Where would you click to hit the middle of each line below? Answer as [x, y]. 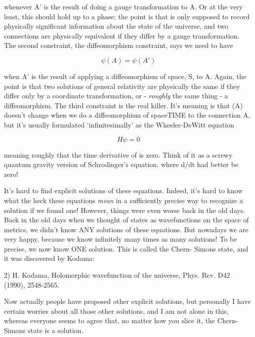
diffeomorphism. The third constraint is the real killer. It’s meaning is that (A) [124, 105]
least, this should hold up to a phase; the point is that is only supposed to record [127, 16]
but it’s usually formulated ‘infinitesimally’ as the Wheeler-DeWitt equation [119, 124]
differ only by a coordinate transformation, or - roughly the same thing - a [116, 96]
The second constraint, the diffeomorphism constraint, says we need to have [119, 45]
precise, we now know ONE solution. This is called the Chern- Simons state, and [126, 248]
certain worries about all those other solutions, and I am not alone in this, [116, 311]
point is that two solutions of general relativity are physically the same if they [122, 86]
